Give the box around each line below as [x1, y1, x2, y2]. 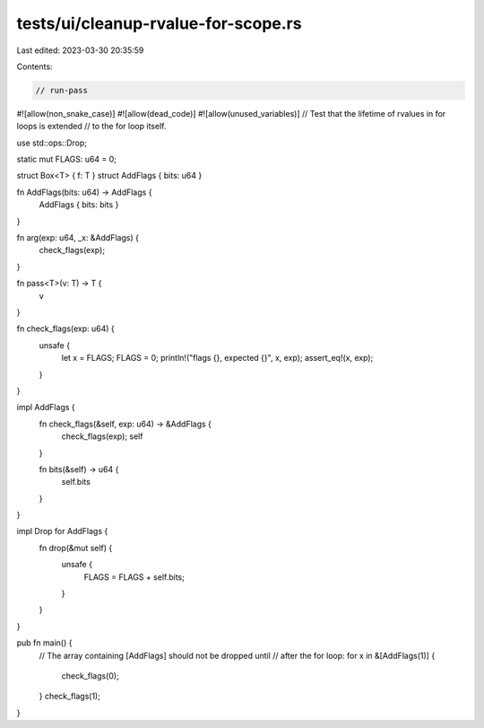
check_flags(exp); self [61, 431, 143, 442]
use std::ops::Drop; [16, 137, 87, 148]
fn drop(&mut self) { [39, 542, 113, 553]
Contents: [16, 61, 53, 72]
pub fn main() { [16, 637, 73, 648]
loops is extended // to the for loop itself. [16, 121, 167, 132]
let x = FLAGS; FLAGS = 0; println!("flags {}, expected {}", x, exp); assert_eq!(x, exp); [61, 353, 374, 364]
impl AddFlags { [16, 402, 75, 413]
